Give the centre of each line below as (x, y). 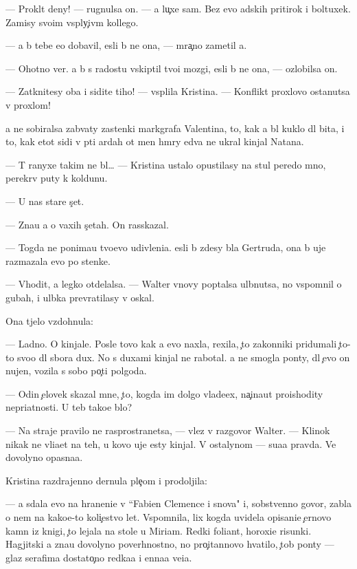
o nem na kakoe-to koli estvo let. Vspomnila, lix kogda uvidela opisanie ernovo (169, 517)
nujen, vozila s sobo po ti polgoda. (76, 371)
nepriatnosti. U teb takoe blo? (69, 407)
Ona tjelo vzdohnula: (49, 320)
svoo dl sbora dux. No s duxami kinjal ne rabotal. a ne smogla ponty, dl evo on (184, 357)
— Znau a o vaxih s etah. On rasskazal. (87, 224)
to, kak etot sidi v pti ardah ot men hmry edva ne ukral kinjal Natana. (155, 141)
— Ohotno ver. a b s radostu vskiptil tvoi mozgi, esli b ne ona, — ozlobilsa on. (172, 68)
